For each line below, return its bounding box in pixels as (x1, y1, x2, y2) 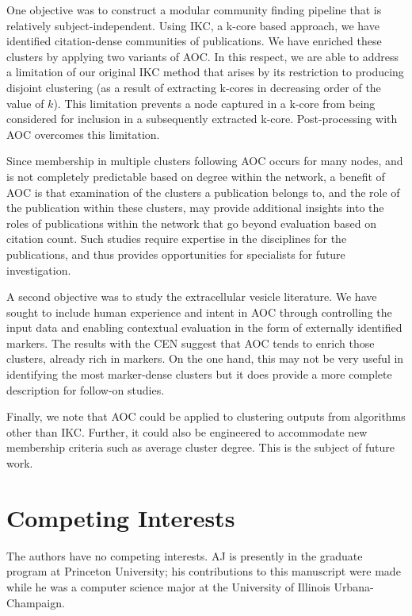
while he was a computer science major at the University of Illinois (6, 578, 330, 595)
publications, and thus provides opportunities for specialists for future (6, 245, 345, 262)
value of (6, 94, 44, 111)
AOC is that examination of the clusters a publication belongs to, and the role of (6, 183, 400, 200)
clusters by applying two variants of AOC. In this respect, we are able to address (6, 48, 399, 64)
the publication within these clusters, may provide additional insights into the (6, 199, 384, 216)
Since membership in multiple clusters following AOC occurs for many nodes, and (6, 152, 403, 169)
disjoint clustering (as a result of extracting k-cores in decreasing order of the (6, 79, 381, 95)
